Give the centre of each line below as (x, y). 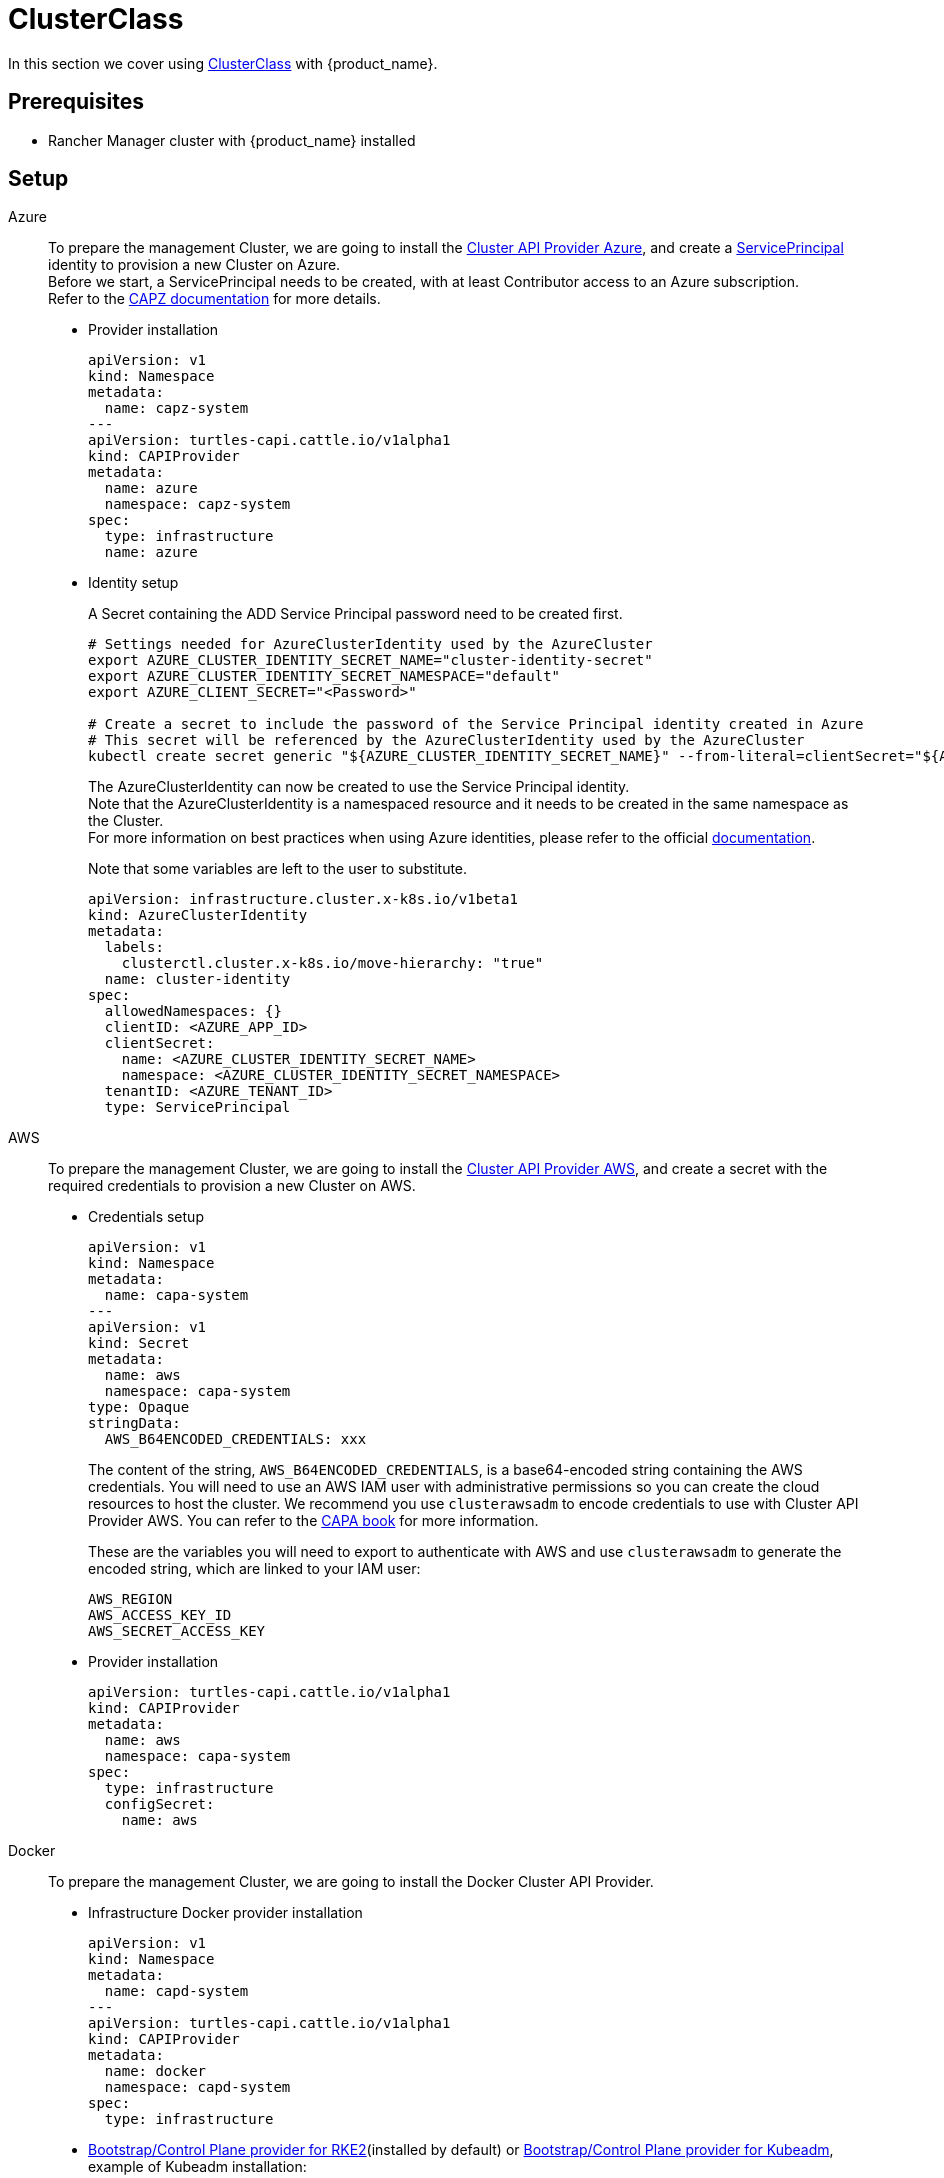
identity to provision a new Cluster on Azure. (194, 265)
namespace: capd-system (197, 2087)
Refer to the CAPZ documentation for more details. (214, 299)
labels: (134, 947)
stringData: (134, 1423)
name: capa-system (176, 1295)
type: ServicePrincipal (197, 1107)
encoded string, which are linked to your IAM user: (254, 1569)
